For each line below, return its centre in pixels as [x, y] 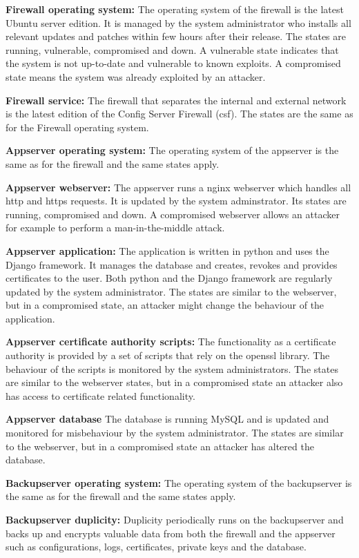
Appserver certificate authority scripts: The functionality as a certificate [171, 341]
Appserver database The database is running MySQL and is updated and [167, 419]
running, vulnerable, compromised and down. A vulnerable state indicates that [172, 49]
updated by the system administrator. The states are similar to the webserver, [171, 291]
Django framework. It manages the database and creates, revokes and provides [172, 264]
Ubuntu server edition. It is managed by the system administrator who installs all [178, 22]
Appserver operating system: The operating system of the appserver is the [172, 150]
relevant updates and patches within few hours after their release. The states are [176, 36]
